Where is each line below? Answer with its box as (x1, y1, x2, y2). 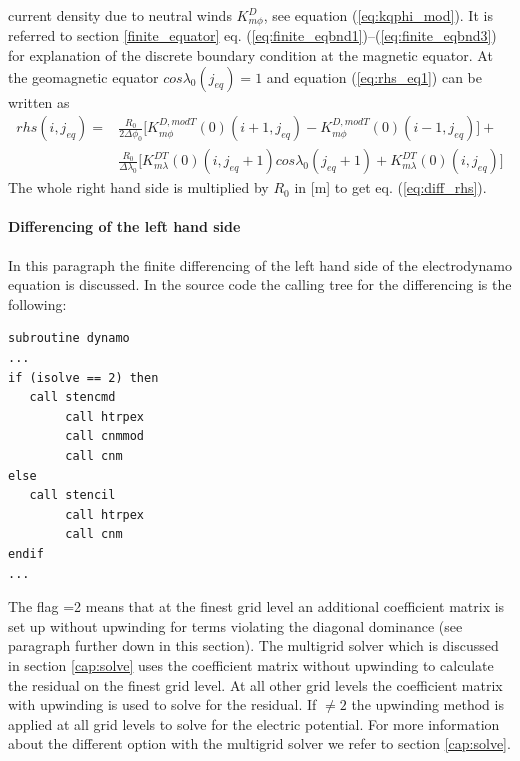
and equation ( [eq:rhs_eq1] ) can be (266, 66, 483, 87)
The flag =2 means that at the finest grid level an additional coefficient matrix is (8, 596, 505, 617)
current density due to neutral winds (8, 5, 232, 25)
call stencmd (29, 390, 116, 405)
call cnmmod (65, 429, 145, 444)
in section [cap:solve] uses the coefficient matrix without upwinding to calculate (8, 654, 494, 675)
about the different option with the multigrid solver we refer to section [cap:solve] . (8, 733, 511, 754)
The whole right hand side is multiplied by (8, 177, 269, 198)
